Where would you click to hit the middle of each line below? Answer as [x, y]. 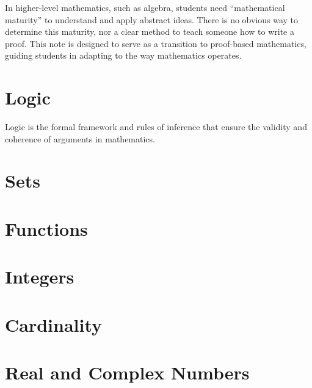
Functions [46, 228]
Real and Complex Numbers [127, 372]
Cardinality [54, 324]
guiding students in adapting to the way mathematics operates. [123, 55]
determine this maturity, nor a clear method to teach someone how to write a [150, 31]
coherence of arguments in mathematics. [80, 138]
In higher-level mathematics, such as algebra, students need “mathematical [145, 7]
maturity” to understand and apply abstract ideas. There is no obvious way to [152, 19]
